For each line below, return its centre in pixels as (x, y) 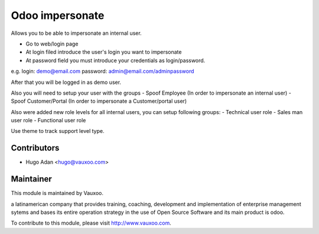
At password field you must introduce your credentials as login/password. (115, 60)
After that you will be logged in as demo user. (66, 82)
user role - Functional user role (48, 121)
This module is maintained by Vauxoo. (57, 193)
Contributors (35, 148)
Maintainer (32, 179)
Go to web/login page (52, 44)
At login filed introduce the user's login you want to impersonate (104, 52)
